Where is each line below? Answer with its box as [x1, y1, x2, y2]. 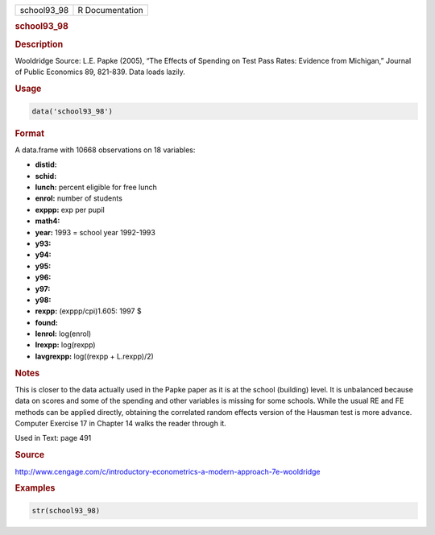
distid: [35, 160, 57, 169]
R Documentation [77, 5, 144, 15]
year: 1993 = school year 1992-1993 [35, 227, 156, 237]
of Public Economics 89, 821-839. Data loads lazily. [14, 67, 185, 77]
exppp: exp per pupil [35, 205, 105, 214]
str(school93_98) [31, 506, 101, 515]
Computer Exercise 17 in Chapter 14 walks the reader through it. [14, 419, 227, 429]
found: [35, 317, 58, 327]
